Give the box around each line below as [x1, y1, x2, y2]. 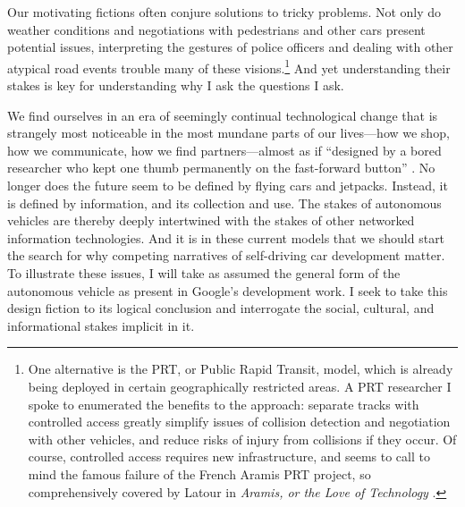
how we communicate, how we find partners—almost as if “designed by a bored [7, 140, 442, 159]
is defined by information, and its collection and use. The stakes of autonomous [7, 193, 442, 212]
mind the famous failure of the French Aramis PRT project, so [28, 464, 371, 483]
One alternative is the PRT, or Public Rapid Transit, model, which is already [28, 359, 453, 378]
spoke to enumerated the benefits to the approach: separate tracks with [28, 394, 419, 413]
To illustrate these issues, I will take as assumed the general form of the [7, 263, 401, 282]
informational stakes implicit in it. [7, 316, 195, 334]
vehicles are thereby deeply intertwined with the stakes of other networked [7, 211, 415, 230]
